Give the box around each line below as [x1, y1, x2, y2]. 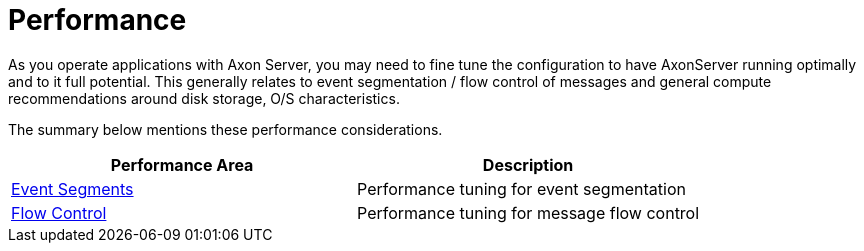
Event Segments [11, 178, 134, 199]
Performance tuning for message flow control [357, 202, 700, 223]
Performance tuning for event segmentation [357, 178, 686, 199]
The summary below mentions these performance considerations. [8, 120, 443, 138]
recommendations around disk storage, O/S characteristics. [8, 89, 400, 107]
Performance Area [110, 154, 254, 175]
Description [482, 154, 574, 175]
